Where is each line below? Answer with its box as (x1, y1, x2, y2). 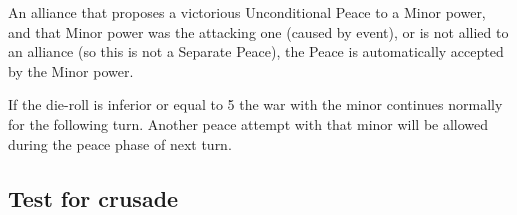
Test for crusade (8, 182, 179, 213)
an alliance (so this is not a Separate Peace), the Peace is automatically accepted (8, 41, 504, 62)
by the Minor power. (8, 60, 134, 81)
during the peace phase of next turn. (8, 133, 232, 154)
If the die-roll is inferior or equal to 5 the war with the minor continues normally (8, 94, 503, 115)
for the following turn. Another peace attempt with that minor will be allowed (8, 113, 489, 134)
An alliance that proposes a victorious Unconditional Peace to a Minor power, (8, 2, 486, 22)
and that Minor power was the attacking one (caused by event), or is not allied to (8, 21, 509, 42)
